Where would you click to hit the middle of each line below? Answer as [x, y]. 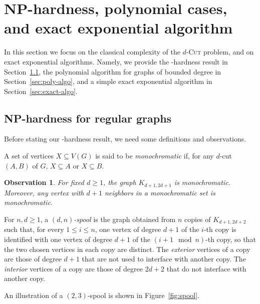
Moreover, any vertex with [44, 192]
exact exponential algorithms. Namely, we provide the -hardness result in [116, 61]
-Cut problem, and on [220, 52]
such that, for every [34, 229]
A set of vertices [29, 156]
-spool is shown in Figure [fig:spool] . [143, 295]
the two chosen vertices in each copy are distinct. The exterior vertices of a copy [127, 249]
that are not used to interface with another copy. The [164, 259]
